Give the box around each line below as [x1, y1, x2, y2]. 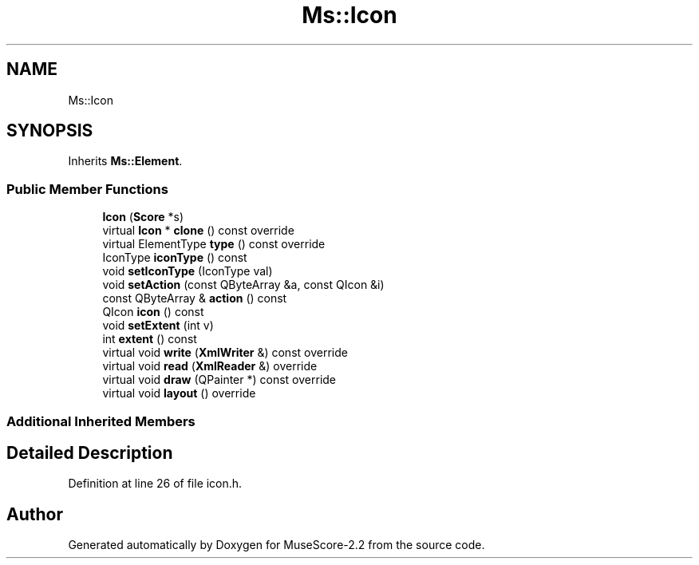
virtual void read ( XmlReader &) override [102, 359, 318, 373]
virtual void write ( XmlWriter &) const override [102, 346, 348, 360]
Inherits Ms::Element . [68, 154, 183, 168]
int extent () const [102, 332, 197, 346]
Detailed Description [6, 442, 173, 463]
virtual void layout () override [102, 386, 256, 401]
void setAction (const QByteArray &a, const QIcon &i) [102, 278, 385, 292]
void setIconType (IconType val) [102, 264, 273, 279]
